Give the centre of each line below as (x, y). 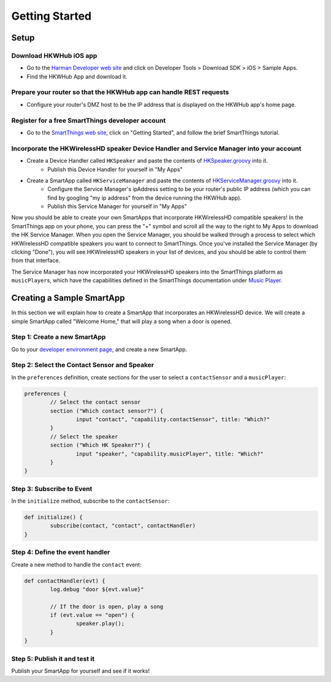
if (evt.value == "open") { (92, 615)
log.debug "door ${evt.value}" (97, 589)
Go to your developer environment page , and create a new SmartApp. (99, 349)
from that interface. (36, 260)
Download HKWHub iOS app (54, 55)
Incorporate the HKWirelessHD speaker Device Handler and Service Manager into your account (156, 149)
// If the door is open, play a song (107, 606)
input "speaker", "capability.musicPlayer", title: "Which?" (169, 454)
